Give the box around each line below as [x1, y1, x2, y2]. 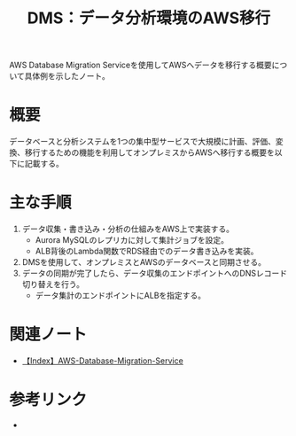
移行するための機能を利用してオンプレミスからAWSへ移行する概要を [24, 147, 275, 158]
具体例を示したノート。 [24, 71, 111, 82]
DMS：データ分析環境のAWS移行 [27, 8, 271, 28]
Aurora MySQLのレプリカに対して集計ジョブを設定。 [35, 235, 229, 245]
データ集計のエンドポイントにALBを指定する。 [35, 290, 206, 301]
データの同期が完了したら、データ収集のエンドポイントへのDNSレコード [21, 268, 288, 279]
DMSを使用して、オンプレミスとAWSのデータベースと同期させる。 [21, 257, 266, 268]
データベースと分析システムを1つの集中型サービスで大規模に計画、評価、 [9, 136, 277, 147]
